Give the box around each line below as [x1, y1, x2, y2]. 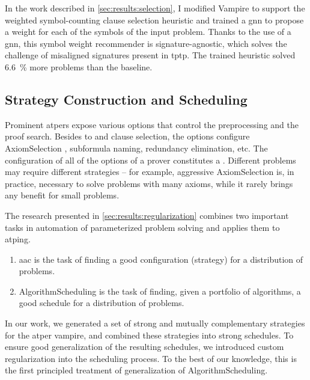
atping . [5, 233, 31, 245]
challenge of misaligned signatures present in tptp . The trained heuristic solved [5, 49, 296, 61]
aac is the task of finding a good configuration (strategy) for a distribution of [19, 253, 303, 265]
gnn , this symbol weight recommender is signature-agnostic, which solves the [5, 37, 287, 49]
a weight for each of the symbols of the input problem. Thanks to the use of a [5, 25, 291, 38]
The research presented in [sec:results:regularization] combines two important [5, 209, 289, 221]
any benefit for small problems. [5, 189, 120, 201]
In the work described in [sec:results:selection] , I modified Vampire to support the [5, 2, 305, 14]
